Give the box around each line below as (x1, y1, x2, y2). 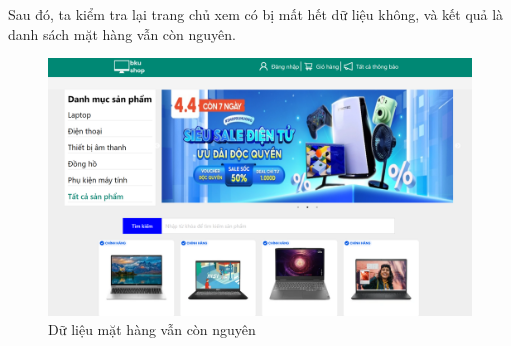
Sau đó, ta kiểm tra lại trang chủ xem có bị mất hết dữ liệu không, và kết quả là (8, 4, 504, 24)
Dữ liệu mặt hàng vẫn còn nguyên (48, 319, 256, 340)
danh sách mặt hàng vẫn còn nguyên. (8, 23, 236, 44)
